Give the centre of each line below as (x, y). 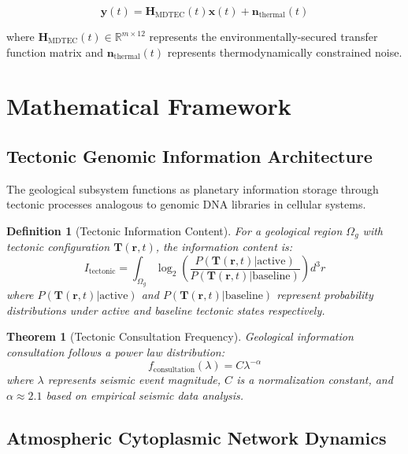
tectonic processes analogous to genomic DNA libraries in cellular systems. (186, 204)
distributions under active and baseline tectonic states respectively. (166, 310)
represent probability (325, 295)
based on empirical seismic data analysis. (145, 395)
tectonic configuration (58, 247)
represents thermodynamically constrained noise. (285, 52)
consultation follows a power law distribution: (115, 351)
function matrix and (55, 52)
